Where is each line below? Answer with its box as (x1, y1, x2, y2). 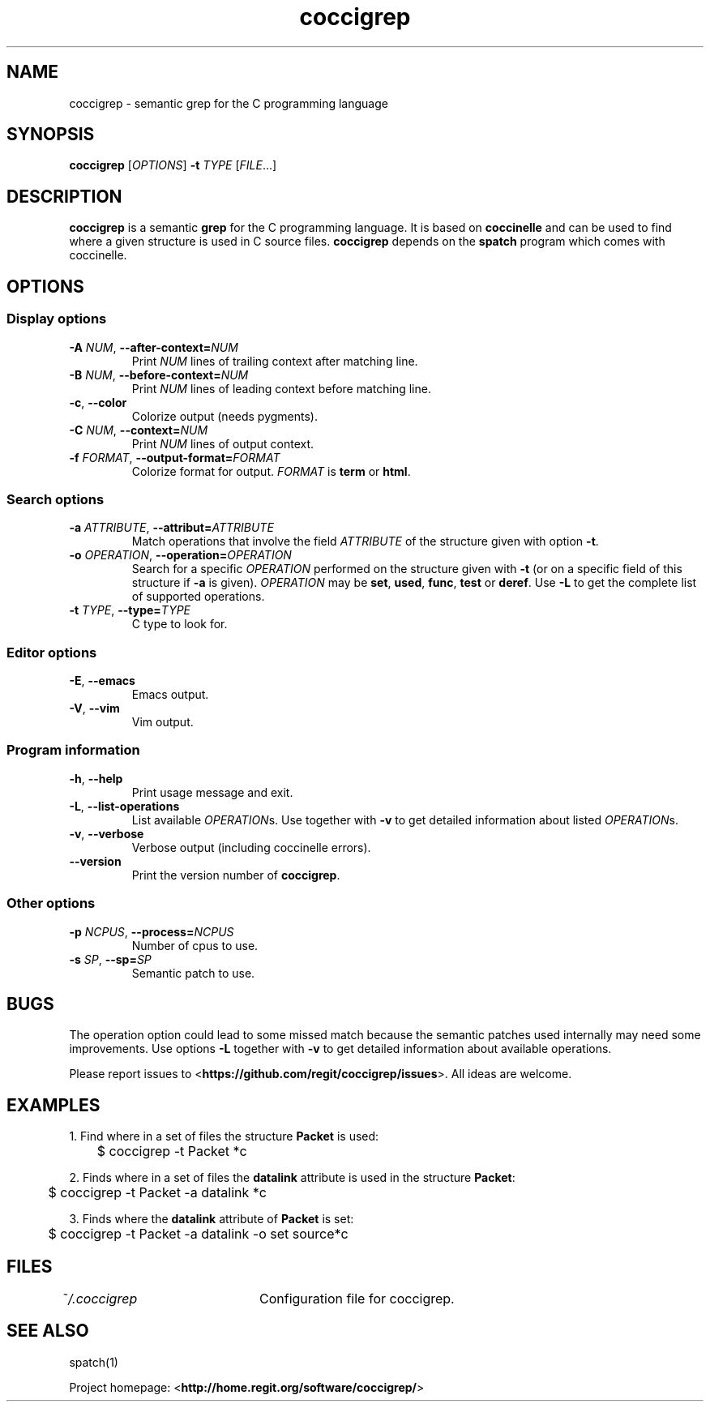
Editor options (6, 644, 97, 661)
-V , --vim (69, 701, 120, 715)
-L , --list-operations (69, 798, 180, 813)
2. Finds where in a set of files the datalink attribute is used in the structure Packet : (69, 1170, 515, 1185)
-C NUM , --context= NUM (69, 422, 208, 437)
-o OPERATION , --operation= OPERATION (69, 548, 292, 563)
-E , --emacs (69, 674, 135, 687)
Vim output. (131, 715, 194, 729)
